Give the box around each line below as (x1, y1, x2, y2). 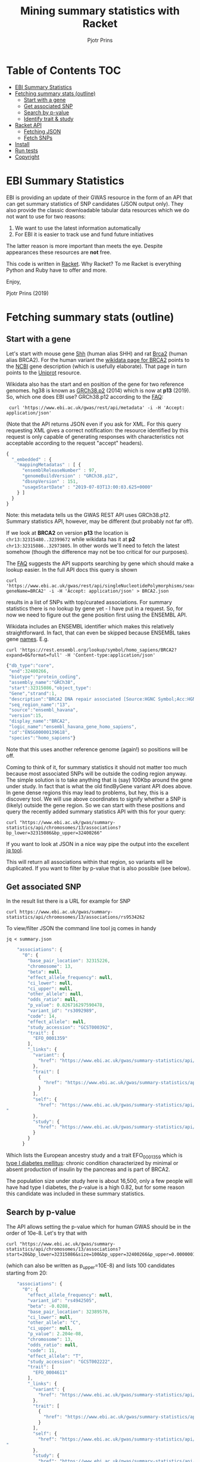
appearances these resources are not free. (6, 249, 112, 256)
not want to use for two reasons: (6, 213, 86, 220)
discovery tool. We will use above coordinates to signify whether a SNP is (6, 795, 186, 803)
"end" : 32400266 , (8, 668, 49, 674)
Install (14, 140, 30, 147)
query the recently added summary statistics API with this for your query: (6, 808, 186, 815)
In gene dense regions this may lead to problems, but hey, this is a (6, 789, 168, 796)
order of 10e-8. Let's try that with (6, 1229, 87, 1237)
